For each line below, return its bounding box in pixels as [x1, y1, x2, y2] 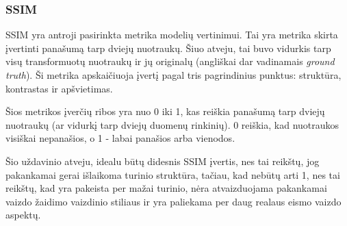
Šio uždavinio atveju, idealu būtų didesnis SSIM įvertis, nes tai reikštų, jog [5, 153, 320, 168]
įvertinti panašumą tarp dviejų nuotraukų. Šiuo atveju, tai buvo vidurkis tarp [5, 40, 331, 55]
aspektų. [5, 208, 41, 222]
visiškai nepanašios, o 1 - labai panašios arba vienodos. [5, 131, 235, 145]
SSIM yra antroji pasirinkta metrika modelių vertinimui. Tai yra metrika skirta [5, 27, 338, 42]
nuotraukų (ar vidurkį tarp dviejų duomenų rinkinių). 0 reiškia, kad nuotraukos [5, 117, 339, 131]
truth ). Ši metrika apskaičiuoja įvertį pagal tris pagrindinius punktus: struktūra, [5, 68, 342, 81]
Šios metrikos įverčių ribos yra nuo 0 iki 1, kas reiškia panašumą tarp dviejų [5, 104, 325, 118]
